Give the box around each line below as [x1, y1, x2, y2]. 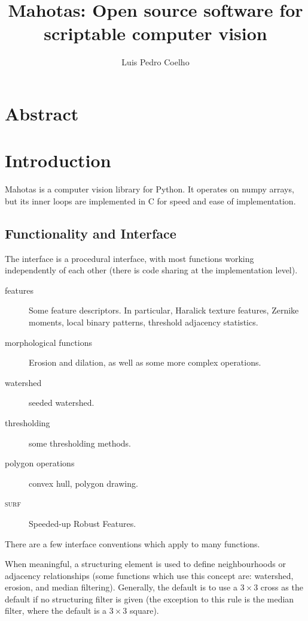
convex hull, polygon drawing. [29, 477, 138, 489]
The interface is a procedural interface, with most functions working [5, 252, 254, 264]
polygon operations [5, 457, 75, 469]
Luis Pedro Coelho [121, 56, 190, 68]
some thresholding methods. [29, 436, 131, 449]
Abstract [5, 101, 79, 125]
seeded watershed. [29, 396, 94, 409]
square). [129, 604, 159, 617]
